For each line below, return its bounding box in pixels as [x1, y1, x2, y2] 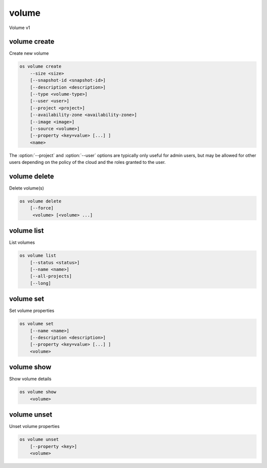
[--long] [30, 280, 51, 286]
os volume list [19, 253, 56, 259]
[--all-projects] [30, 273, 72, 279]
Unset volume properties [9, 424, 60, 429]
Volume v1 [9, 25, 30, 31]
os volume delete [19, 198, 62, 204]
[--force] [30, 205, 54, 211]
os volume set [19, 321, 54, 327]
